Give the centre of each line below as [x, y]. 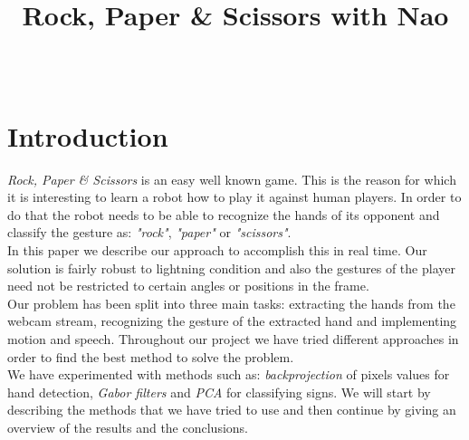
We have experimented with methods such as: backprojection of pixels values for [229, 374]
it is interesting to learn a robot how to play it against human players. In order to [234, 197]
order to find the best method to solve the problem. [151, 356]
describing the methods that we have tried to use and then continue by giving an [232, 410]
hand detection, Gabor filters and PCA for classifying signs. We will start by [219, 392]
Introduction [88, 135]
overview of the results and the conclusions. [128, 427]
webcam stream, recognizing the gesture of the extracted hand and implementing [232, 321]
